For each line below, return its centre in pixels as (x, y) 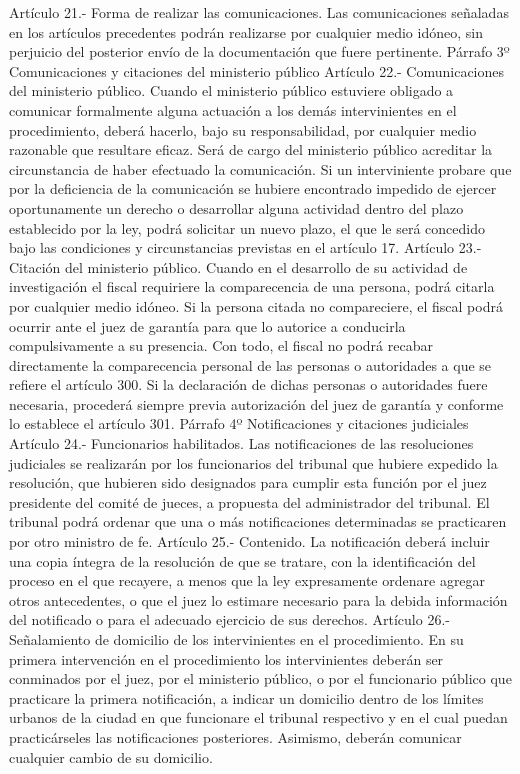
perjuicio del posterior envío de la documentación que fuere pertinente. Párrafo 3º (259, 51)
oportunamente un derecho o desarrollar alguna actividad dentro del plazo (236, 207)
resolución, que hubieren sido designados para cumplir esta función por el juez (248, 482)
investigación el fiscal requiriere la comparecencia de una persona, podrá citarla (252, 286)
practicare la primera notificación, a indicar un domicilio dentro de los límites (246, 697)
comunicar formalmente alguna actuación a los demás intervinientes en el (233, 109)
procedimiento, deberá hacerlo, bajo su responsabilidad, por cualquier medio (243, 129)
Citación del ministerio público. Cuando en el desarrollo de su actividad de (238, 266)
